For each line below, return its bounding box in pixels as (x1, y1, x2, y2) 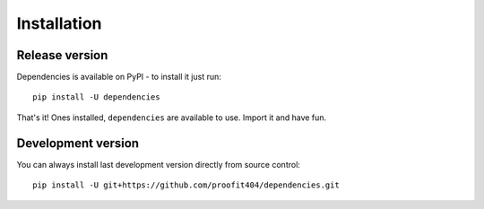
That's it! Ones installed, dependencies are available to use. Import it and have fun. (16, 112, 327, 123)
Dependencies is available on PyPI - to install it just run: (16, 72, 221, 83)
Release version (16, 48, 108, 63)
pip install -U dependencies (32, 92, 160, 102)
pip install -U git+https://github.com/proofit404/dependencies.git (32, 180, 340, 190)
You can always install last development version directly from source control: (16, 159, 300, 170)
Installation (16, 13, 102, 33)
